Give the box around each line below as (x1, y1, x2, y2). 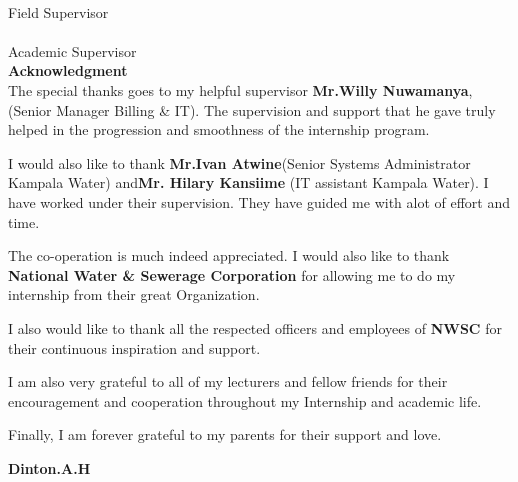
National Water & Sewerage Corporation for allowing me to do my (8, 264, 456, 285)
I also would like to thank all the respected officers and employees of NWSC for (8, 317, 502, 338)
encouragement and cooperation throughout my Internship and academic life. (8, 390, 482, 411)
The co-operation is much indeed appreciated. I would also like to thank (8, 245, 450, 266)
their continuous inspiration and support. (8, 337, 261, 358)
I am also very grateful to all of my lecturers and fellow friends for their (8, 371, 448, 392)
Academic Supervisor (8, 40, 137, 61)
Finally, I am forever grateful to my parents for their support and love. (8, 424, 442, 445)
